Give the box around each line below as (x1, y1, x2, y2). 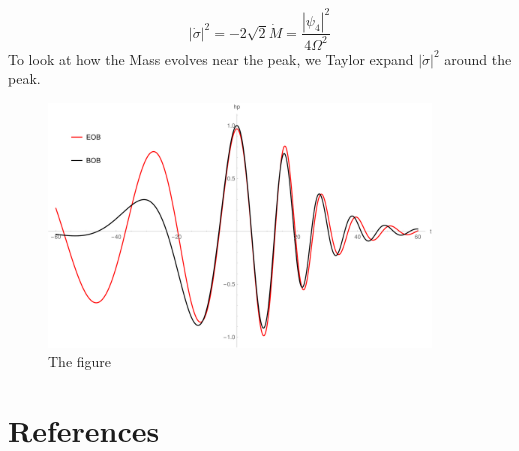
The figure (48, 351, 112, 372)
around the (444, 48, 512, 69)
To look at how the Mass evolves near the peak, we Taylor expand (8, 48, 414, 69)
